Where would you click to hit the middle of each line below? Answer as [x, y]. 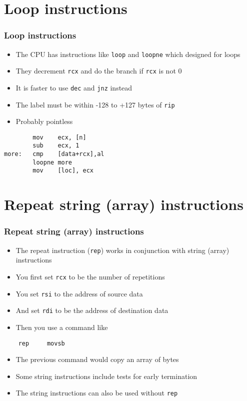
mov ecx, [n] [59, 137]
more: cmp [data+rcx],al [54, 154]
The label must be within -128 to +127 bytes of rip [95, 104]
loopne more [52, 162]
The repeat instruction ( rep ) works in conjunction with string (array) [122, 250]
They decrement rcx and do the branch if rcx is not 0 [99, 71]
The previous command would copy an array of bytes [97, 359]
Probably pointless [44, 121]
